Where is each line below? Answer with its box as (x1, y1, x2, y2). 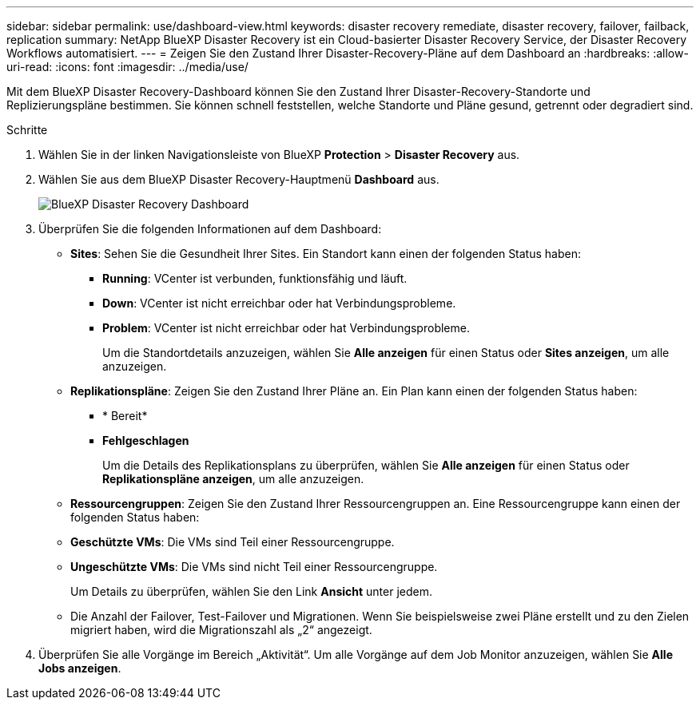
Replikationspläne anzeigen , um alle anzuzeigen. (102, 472, 364, 486)
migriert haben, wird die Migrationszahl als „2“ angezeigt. (70, 623, 372, 637)
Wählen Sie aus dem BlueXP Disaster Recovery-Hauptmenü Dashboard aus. (38, 173, 439, 186)
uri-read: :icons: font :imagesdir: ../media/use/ (6, 60, 249, 73)
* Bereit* (102, 409, 148, 422)
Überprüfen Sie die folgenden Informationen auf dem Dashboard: (38, 222, 382, 236)
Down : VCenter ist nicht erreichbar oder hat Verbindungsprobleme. (102, 296, 456, 310)
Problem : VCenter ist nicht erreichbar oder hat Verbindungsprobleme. (102, 321, 470, 335)
